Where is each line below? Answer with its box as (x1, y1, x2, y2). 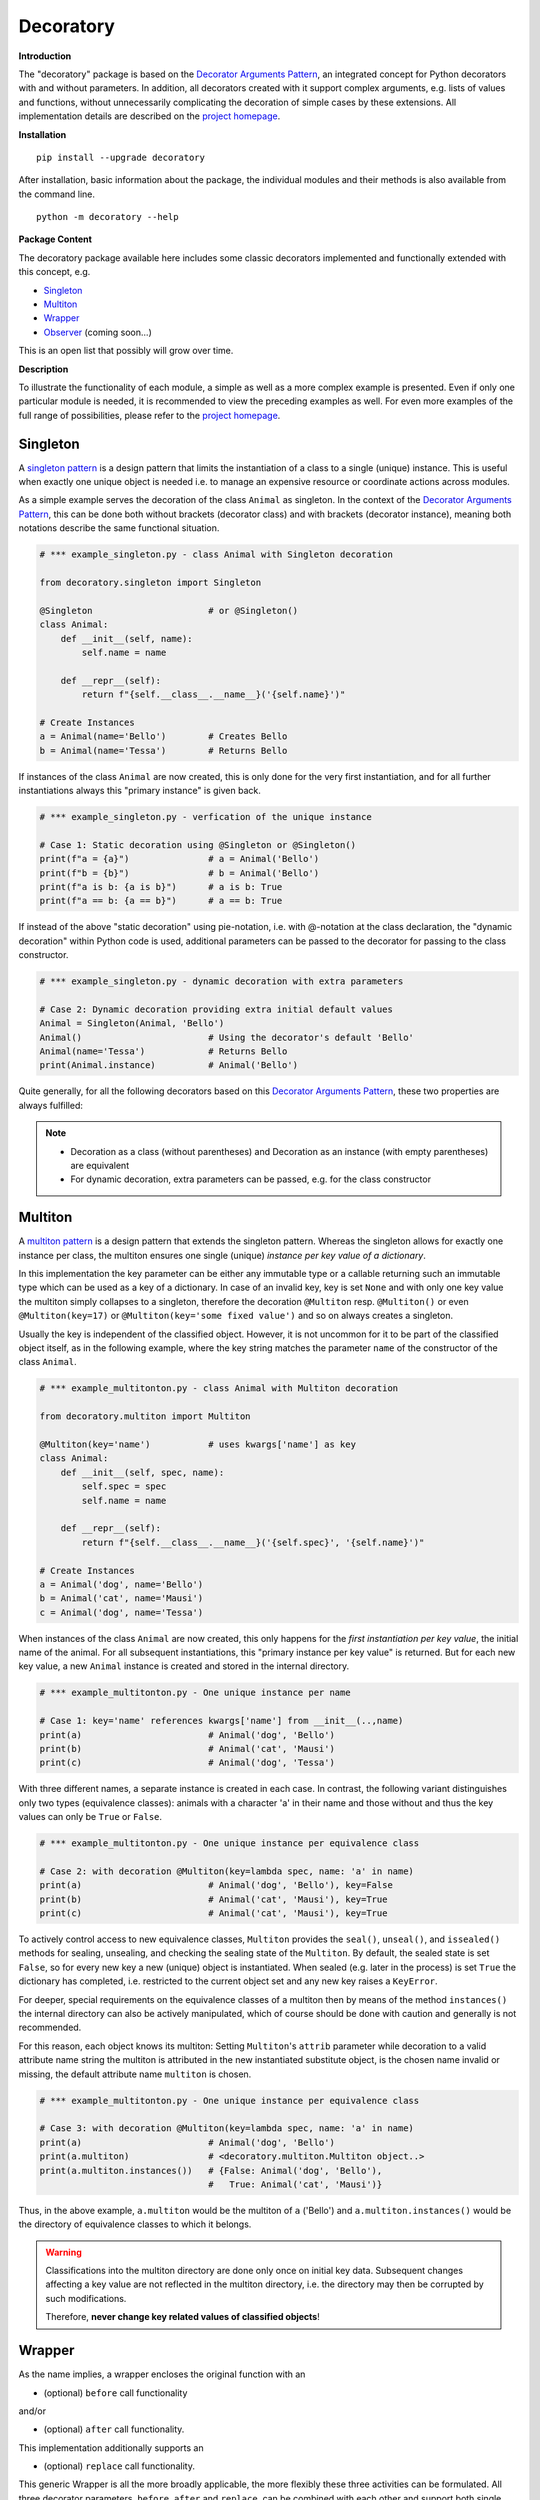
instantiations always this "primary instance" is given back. (18, 785, 262, 797)
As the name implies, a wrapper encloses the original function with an (18, 2368, 306, 2380)
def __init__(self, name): (60, 633, 194, 644)
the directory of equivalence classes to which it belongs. (18, 2218, 252, 2230)
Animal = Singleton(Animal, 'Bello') (39, 1018, 225, 1029)
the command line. (18, 188, 95, 200)
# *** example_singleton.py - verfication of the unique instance (39, 811, 372, 823)
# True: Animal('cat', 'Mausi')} (208, 2178, 383, 2190)
